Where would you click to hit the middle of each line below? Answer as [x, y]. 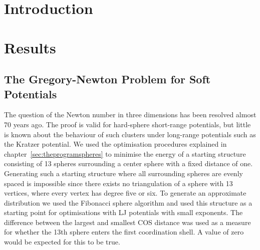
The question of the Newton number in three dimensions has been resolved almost [130, 115]
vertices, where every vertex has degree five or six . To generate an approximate [125, 193]
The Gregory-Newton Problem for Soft [107, 79]
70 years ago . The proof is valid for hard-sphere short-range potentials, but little [127, 124]
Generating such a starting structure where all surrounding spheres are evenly [123, 173]
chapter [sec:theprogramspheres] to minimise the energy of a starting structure [125, 153]
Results [30, 47]
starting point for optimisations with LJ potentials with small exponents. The [123, 212]
